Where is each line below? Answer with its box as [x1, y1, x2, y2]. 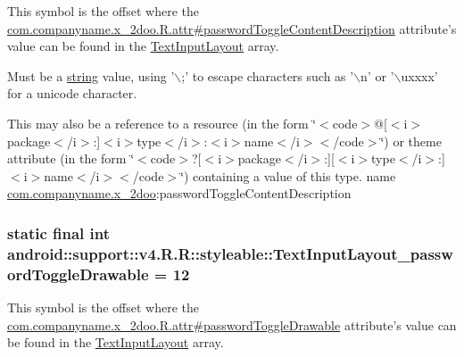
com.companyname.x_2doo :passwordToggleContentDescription [7, 184, 352, 203]
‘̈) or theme [380, 131, 442, 150]
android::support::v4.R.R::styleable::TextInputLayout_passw [7, 242, 453, 264]
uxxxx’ [401, 66, 438, 85]
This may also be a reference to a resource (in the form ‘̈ [7, 113, 317, 132]
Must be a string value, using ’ [7, 66, 175, 85]
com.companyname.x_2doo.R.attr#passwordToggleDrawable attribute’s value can [7, 315, 457, 334]
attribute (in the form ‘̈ [7, 149, 135, 168]
